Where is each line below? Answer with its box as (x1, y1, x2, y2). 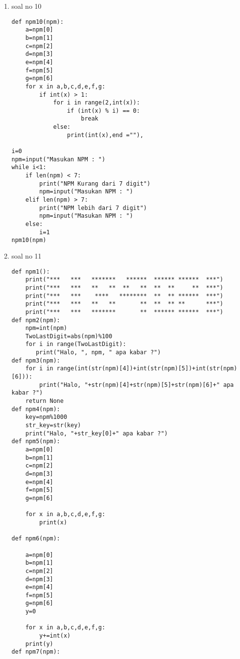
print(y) (25, 640, 53, 647)
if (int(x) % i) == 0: (67, 107, 140, 114)
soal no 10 (11, 1, 42, 11)
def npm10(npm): (11, 18, 64, 25)
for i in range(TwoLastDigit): (25, 341, 127, 348)
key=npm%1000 (25, 414, 67, 421)
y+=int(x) (39, 632, 71, 640)
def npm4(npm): (11, 405, 61, 413)
